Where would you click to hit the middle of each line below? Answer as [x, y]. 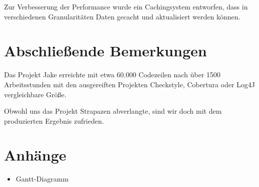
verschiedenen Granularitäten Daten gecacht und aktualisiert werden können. [122, 16]
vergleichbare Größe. [35, 94]
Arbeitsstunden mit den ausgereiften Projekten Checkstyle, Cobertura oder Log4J [130, 84]
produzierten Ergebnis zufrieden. [54, 120]
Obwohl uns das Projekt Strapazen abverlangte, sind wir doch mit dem [113, 111]
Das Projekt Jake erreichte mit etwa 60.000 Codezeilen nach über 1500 [112, 75]
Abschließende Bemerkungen [105, 51]
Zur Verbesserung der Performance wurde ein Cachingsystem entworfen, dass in [126, 6]
